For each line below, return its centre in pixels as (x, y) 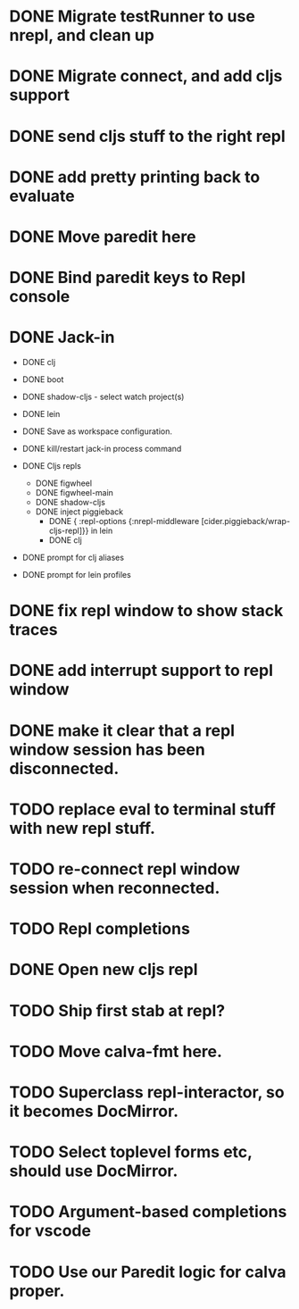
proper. (37, 1291)
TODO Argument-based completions (148, 1212)
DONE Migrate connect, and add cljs (146, 76)
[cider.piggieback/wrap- (246, 521)
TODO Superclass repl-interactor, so (147, 1092)
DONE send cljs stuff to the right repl (147, 136)
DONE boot (43, 379)
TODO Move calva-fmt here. (116, 1051)
